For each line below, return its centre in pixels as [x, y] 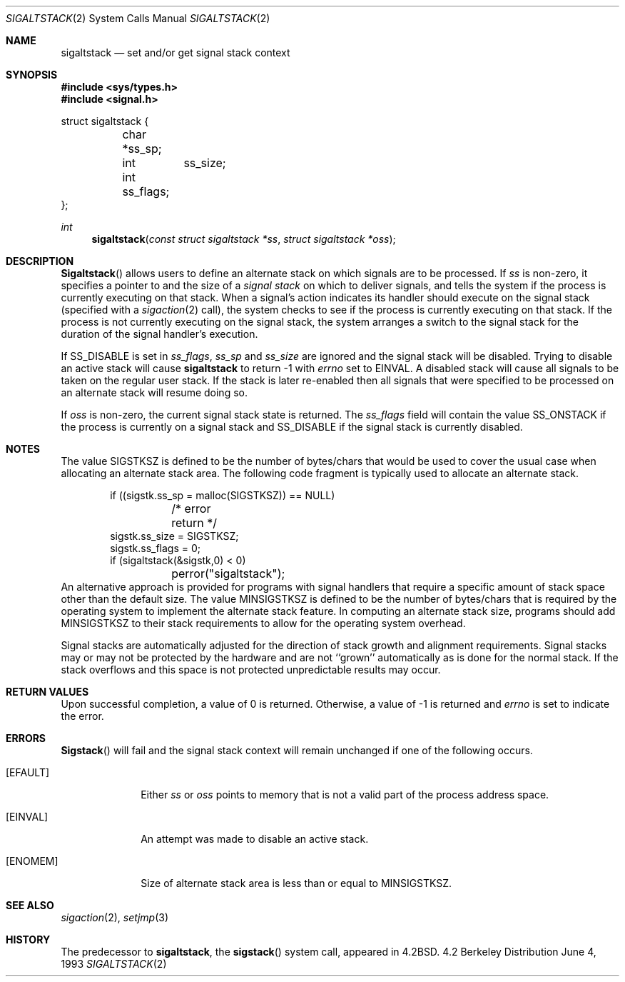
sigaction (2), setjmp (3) [115, 917]
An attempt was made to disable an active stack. [255, 839]
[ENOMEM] [32, 861]
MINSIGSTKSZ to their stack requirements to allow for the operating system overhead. [263, 623]
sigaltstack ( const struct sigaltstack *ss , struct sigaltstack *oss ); [244, 239]
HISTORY [28, 940]
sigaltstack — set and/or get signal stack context [176, 52]
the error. [82, 716]
